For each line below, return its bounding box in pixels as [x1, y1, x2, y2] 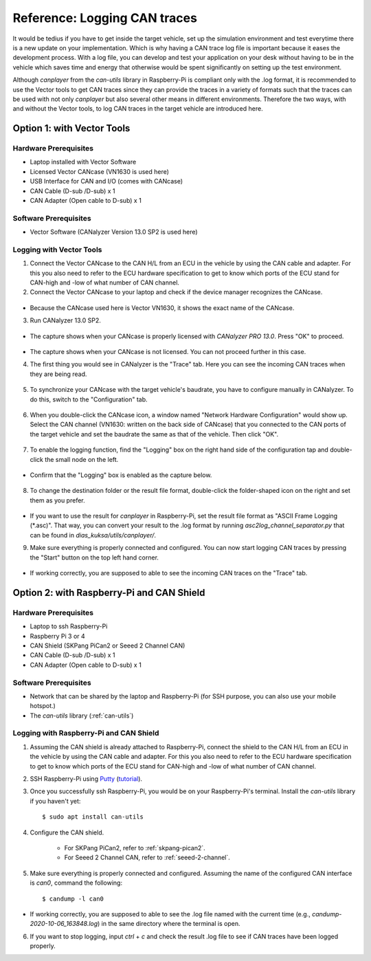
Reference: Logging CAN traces [12, 10, 197, 25]
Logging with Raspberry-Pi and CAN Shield [12, 729, 159, 738]
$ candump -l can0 [42, 894, 104, 903]
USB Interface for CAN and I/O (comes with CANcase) [30, 177, 183, 186]
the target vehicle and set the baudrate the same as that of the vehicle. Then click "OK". [30, 430, 278, 438]
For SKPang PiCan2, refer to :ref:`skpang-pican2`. [64, 843, 205, 852]
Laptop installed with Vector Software [30, 158, 137, 166]
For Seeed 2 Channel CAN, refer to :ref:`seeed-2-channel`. [64, 853, 230, 862]
